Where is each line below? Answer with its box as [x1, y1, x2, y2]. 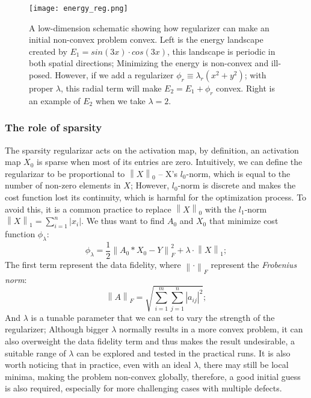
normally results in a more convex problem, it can [119, 323, 303, 335]
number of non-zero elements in [5, 179, 121, 191]
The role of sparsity [5, 120, 102, 135]
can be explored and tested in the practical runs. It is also [76, 346, 291, 359]
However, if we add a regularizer [55, 69, 174, 81]
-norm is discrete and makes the [177, 179, 296, 191]
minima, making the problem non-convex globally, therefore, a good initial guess [5, 370, 301, 382]
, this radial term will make [61, 82, 162, 95]
